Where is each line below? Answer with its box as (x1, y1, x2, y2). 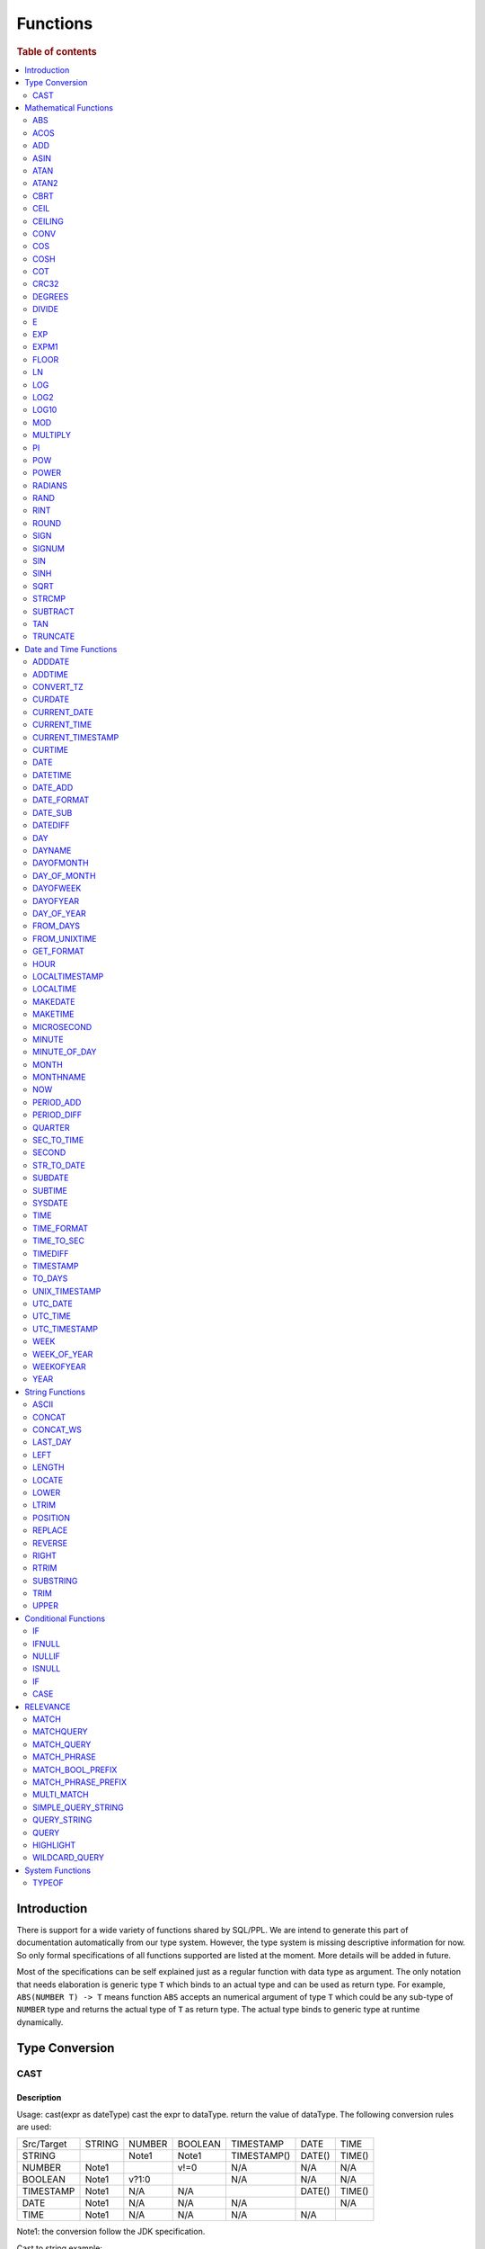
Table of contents (16, 45, 98, 58)
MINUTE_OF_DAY (32, 1046, 97, 1057)
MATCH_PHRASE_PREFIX (32, 1777, 128, 1788)
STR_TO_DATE (32, 1160, 85, 1170)
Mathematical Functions (24, 102, 114, 112)
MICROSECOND (32, 1021, 93, 1032)
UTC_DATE (32, 1298, 74, 1309)
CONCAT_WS (32, 1424, 83, 1435)
